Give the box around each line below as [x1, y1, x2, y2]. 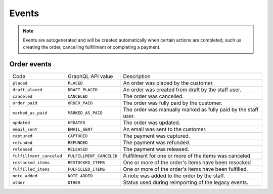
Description [123, 73, 151, 80]
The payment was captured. [123, 132, 190, 139]
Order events [9, 60, 52, 68]
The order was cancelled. [123, 93, 184, 100]
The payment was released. [123, 146, 190, 153]
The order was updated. [123, 119, 180, 126]
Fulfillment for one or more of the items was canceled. [123, 152, 252, 160]
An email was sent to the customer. [123, 126, 207, 133]
